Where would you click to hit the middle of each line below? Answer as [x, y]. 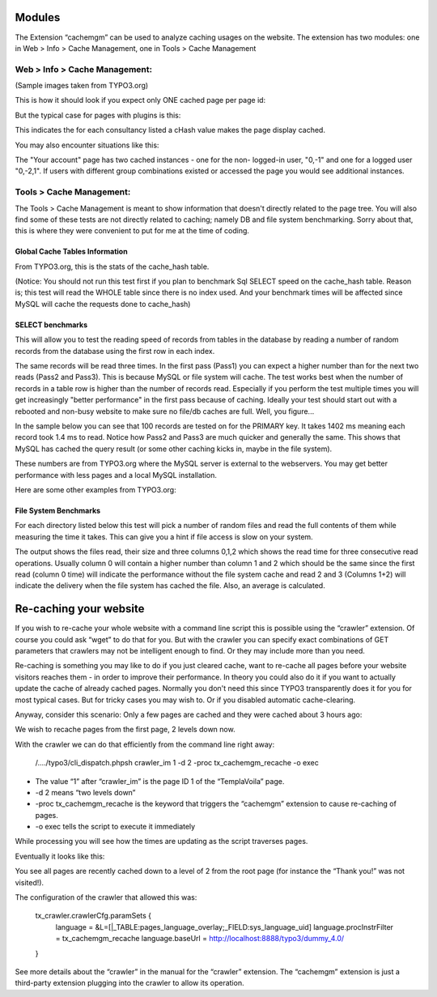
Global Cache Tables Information [72, 252]
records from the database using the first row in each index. [115, 351]
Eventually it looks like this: [60, 856]
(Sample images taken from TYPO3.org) [82, 86]
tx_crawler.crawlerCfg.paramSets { [93, 916]
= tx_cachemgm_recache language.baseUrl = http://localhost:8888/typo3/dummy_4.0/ [200, 939]
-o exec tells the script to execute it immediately [115, 827]
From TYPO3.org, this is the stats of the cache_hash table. [112, 266]
